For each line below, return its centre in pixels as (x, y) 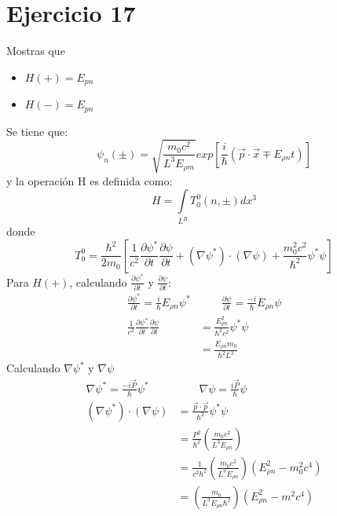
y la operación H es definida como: (90, 180)
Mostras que (36, 51)
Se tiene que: (37, 131)
